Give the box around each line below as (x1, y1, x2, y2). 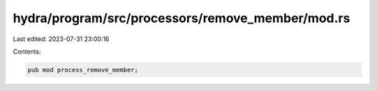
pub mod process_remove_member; (27, 66, 139, 74)
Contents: (13, 47, 41, 56)
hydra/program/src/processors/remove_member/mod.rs (13, 10, 350, 26)
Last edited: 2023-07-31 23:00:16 (13, 35, 110, 43)
